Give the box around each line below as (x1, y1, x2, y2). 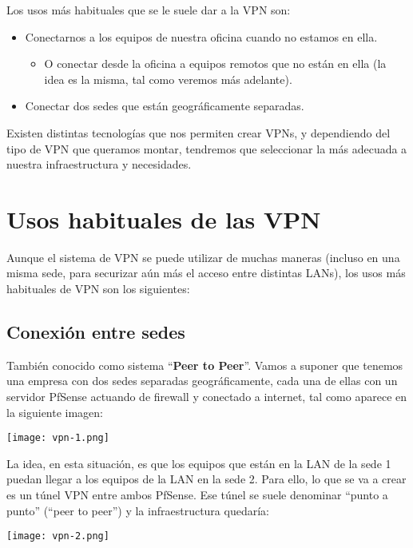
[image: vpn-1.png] (6, 432, 109, 444)
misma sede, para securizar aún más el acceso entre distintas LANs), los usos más (6, 264, 406, 281)
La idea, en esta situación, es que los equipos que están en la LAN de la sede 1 (6, 455, 391, 471)
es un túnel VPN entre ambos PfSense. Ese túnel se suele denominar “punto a (6, 486, 388, 503)
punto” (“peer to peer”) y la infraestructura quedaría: (6, 502, 269, 518)
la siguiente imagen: (6, 403, 104, 420)
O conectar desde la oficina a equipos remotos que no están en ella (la (44, 55, 387, 72)
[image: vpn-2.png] (6, 530, 109, 542)
